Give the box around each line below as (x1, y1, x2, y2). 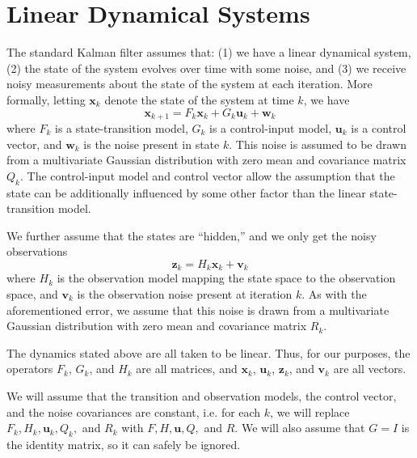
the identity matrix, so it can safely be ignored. (6, 435, 241, 452)
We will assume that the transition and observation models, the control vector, (6, 387, 397, 404)
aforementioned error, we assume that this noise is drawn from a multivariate (6, 301, 390, 318)
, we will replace (270, 403, 350, 420)
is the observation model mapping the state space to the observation (57, 269, 396, 286)
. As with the (301, 285, 367, 302)
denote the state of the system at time (104, 91, 294, 108)
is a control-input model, (209, 119, 332, 136)
